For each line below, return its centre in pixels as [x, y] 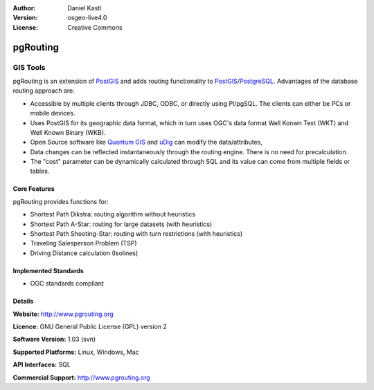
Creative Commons [95, 27]
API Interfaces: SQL [42, 365]
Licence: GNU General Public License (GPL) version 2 [90, 326]
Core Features [34, 189]
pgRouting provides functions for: [61, 201]
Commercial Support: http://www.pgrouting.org [81, 378]
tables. [40, 171]
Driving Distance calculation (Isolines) [84, 253]
